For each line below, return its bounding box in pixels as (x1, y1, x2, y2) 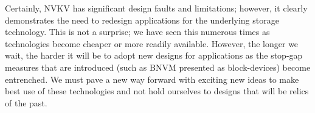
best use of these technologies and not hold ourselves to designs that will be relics (5, 85, 309, 97)
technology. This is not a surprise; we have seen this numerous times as (5, 25, 270, 38)
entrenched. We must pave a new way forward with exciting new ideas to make (5, 73, 299, 85)
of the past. (5, 96, 47, 109)
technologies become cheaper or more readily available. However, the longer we (5, 37, 299, 50)
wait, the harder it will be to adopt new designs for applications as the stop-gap (5, 49, 303, 62)
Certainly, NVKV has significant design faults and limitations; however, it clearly (5, 2, 308, 14)
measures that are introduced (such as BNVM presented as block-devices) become (5, 60, 311, 73)
